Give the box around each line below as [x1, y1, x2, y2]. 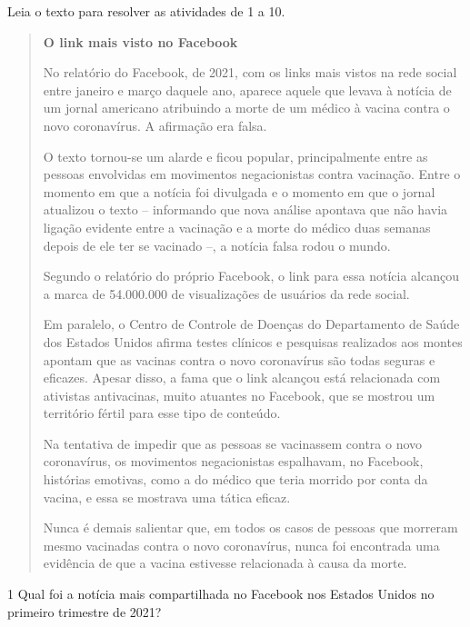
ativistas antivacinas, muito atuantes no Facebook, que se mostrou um [43, 385, 435, 404]
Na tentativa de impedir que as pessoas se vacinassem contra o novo [43, 433, 423, 453]
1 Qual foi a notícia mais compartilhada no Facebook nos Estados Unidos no [7, 584, 435, 603]
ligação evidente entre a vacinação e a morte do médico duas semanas [43, 217, 431, 236]
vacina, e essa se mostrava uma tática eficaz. [43, 487, 291, 506]
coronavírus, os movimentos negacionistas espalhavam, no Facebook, [43, 452, 424, 471]
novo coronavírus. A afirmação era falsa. [43, 115, 267, 134]
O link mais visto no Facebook [43, 32, 238, 51]
